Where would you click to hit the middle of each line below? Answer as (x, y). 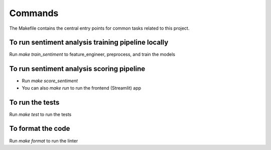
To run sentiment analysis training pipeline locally (89, 43)
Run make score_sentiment (50, 81)
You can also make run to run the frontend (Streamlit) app (82, 88)
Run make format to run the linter (44, 140)
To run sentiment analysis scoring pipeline (77, 69)
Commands (34, 13)
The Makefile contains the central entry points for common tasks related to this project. (99, 28)
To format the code (40, 129)
